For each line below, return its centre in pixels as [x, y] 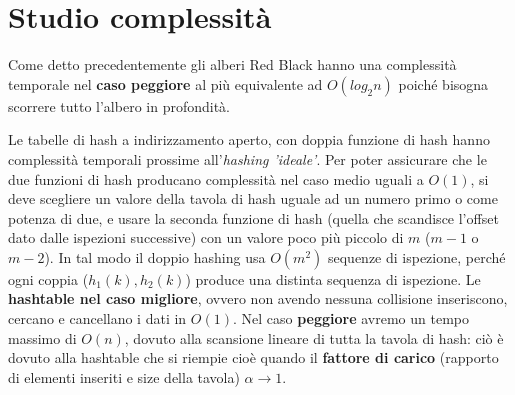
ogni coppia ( [48, 278]
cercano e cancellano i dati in [97, 318]
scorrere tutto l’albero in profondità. [119, 105]
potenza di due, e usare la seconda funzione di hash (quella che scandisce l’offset [253, 217]
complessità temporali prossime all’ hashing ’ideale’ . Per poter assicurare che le [247, 158]
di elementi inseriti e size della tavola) [124, 376]
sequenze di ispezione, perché [416, 256]
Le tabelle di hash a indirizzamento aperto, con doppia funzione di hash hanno [249, 139]
